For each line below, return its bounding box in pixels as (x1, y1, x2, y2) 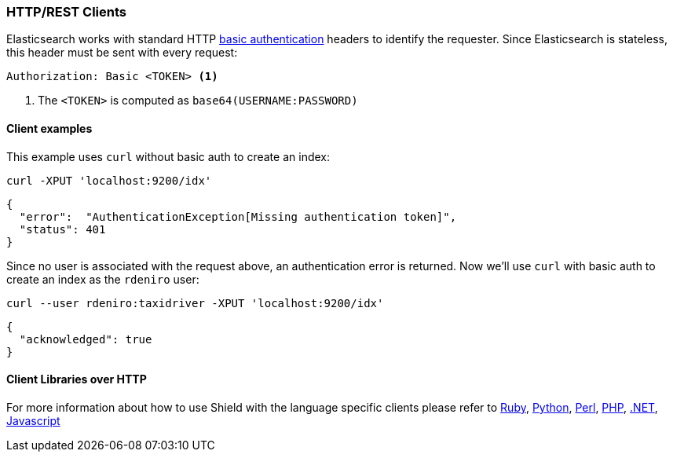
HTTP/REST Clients (6, 4, 127, 20)
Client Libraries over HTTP (6, 372, 147, 387)
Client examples (6, 121, 93, 135)
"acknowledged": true (19, 332, 152, 346)
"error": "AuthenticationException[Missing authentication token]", (19, 210, 457, 223)
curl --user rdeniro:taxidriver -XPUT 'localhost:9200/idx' (6, 296, 384, 310)
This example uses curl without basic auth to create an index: (6, 149, 330, 163)
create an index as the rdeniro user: (6, 272, 199, 286)
